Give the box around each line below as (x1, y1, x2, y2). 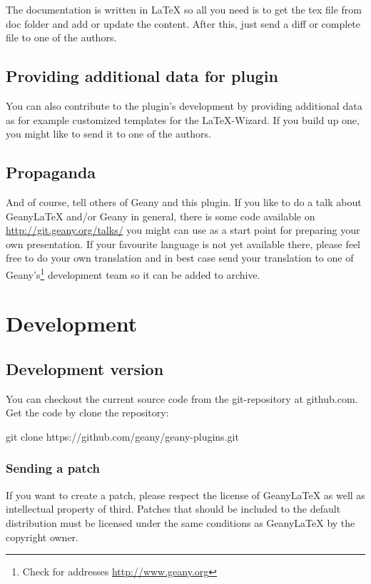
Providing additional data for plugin (6, 65, 278, 87)
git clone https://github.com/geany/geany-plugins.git (6, 429, 239, 444)
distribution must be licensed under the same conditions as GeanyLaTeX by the (6, 515, 355, 530)
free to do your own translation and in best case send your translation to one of (6, 250, 354, 265)
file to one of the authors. (6, 30, 117, 45)
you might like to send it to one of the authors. (6, 126, 211, 141)
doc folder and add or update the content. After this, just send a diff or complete (6, 16, 361, 31)
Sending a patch (6, 459, 100, 477)
